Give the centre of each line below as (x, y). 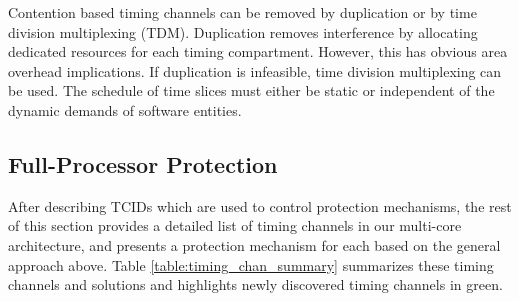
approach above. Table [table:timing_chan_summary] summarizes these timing (251, 264)
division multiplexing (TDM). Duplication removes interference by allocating (243, 31)
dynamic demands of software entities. (125, 109)
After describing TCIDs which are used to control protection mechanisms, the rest (260, 205)
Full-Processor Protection (143, 163)
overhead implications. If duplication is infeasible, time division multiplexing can (255, 70)
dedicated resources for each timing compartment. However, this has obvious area (258, 51)
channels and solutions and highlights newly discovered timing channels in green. (255, 284)
